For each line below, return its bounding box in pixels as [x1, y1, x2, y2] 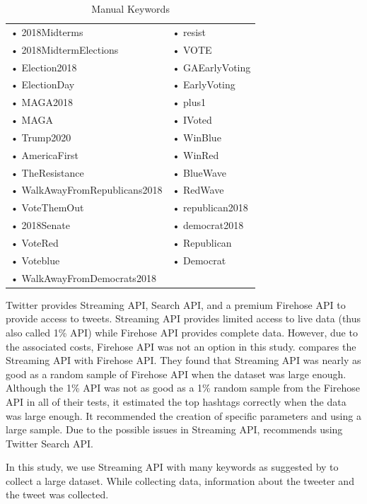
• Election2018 [11, 59, 77, 74]
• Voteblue [11, 252, 60, 267]
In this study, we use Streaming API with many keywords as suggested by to [6, 459, 339, 474]
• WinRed [172, 147, 219, 162]
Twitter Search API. [6, 435, 93, 450]
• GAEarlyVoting [172, 59, 251, 74]
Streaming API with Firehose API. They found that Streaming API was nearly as [6, 353, 361, 368]
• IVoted [172, 112, 212, 127]
